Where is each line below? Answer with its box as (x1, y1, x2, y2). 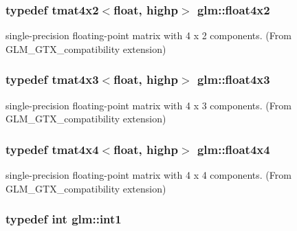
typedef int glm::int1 (5, 210, 122, 228)
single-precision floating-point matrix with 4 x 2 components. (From (5, 28, 291, 43)
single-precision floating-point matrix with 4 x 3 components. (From (5, 98, 291, 112)
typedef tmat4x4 (5, 140, 99, 157)
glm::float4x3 (197, 71, 270, 88)
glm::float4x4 (197, 140, 270, 157)
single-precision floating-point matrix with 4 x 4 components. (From (5, 168, 291, 182)
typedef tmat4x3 (5, 71, 99, 88)
